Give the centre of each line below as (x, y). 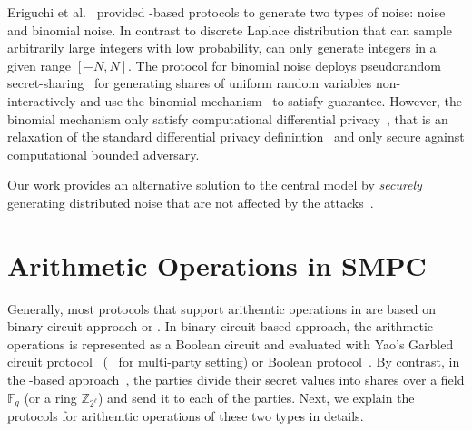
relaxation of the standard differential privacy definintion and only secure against (236, 137)
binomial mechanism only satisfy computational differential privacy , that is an (228, 118)
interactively (42, 100)
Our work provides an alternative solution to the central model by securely (215, 185)
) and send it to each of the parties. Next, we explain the (256, 397)
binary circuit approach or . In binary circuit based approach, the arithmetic (221, 326)
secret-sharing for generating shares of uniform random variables (190, 83)
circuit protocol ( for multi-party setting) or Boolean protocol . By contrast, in (234, 362)
